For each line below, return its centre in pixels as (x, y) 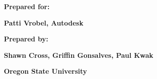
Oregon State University (46, 71)
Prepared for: (27, 6)
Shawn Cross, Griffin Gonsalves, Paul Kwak (79, 55)
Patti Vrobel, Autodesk (44, 22)
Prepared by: (26, 39)
